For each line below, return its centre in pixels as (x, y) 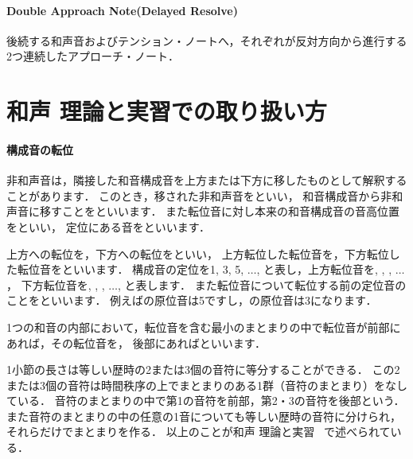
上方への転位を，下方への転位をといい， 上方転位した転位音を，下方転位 (198, 253)
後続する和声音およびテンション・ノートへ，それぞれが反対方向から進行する (207, 40)
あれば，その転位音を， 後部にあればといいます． (136, 342)
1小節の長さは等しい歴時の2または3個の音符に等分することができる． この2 (203, 370)
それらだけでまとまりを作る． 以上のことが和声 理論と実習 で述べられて (199, 432)
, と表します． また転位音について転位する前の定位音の (262, 284)
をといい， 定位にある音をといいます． (109, 226)
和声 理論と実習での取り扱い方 (167, 111)
